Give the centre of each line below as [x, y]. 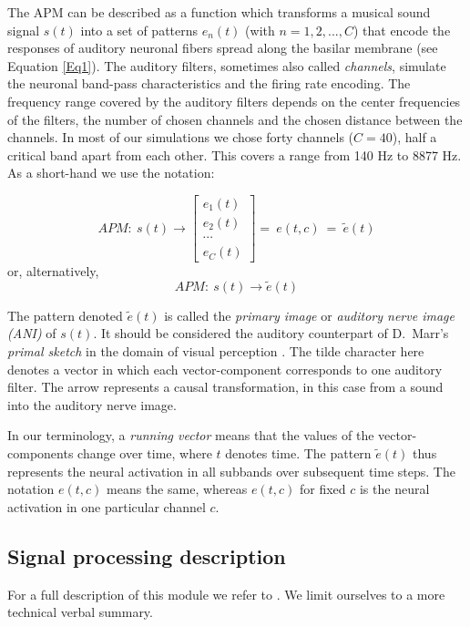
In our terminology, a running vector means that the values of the [191, 435]
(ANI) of [32, 333]
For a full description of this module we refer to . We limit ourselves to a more [226, 594]
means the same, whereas [177, 489]
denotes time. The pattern [298, 453]
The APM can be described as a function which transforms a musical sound [219, 12]
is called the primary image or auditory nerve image [309, 315]
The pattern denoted [65, 315]
